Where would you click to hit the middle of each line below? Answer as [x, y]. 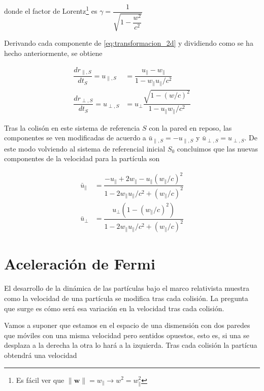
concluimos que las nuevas [218, 148]
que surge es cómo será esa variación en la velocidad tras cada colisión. [114, 308]
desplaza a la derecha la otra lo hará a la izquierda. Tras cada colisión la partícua [131, 345]
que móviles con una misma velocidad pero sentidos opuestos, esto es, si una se [127, 335]
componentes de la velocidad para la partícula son [82, 158]
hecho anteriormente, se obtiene [53, 53]
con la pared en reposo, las [190, 127]
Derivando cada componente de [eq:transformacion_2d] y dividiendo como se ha [129, 43]
